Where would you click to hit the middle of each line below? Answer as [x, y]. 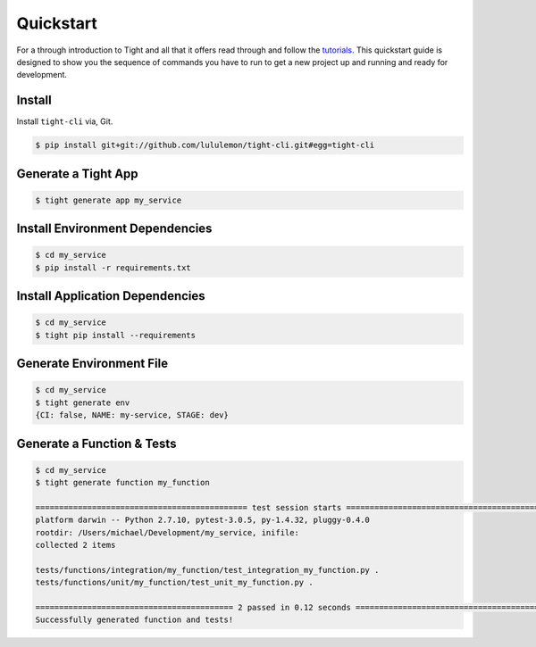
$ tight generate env [83, 402]
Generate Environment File [92, 364]
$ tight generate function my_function [122, 483]
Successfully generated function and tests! [134, 620]
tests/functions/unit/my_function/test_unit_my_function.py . [174, 583]
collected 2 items [75, 545]
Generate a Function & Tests [96, 443]
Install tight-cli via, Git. [65, 121]
